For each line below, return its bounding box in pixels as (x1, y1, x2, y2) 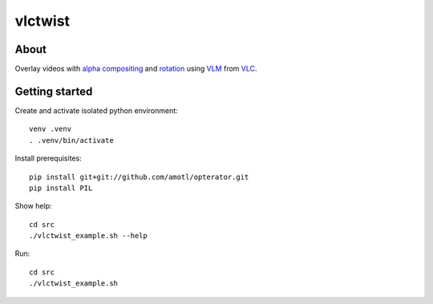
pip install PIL (29, 183, 93, 193)
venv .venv (29, 124, 72, 134)
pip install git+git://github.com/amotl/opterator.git (29, 172, 249, 181)
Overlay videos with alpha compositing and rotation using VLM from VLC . (14, 64, 257, 74)
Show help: (14, 201, 52, 211)
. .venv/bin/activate (29, 136, 114, 144)
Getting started (14, 84, 93, 98)
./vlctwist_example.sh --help (29, 231, 148, 241)
